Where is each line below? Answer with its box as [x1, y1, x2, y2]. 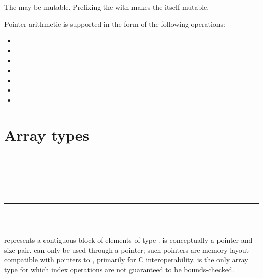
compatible [4, 254, 38, 265]
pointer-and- [216, 235, 255, 245]
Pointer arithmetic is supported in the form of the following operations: [4, 18, 225, 29]
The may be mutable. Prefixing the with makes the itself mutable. [4, 2, 209, 12]
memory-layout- [202, 244, 251, 255]
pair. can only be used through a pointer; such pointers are [17, 244, 200, 255]
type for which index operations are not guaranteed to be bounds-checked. [4, 264, 234, 275]
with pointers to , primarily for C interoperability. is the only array [40, 254, 248, 265]
